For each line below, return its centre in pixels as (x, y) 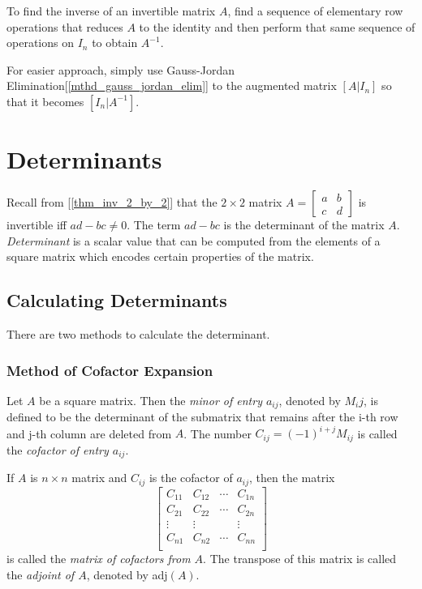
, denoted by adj (127, 574)
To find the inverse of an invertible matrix (111, 11)
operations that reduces (65, 26)
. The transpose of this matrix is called (300, 559)
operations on (40, 43)
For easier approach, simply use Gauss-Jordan (121, 69)
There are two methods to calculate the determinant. (138, 334)
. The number (217, 433)
